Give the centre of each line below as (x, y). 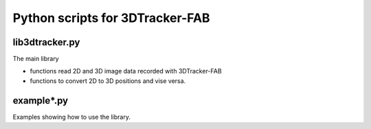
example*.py (41, 101)
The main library (36, 59)
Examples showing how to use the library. (71, 117)
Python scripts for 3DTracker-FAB (111, 18)
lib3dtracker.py (46, 42)
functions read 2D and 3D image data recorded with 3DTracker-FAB (126, 71)
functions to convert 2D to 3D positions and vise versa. (108, 81)
